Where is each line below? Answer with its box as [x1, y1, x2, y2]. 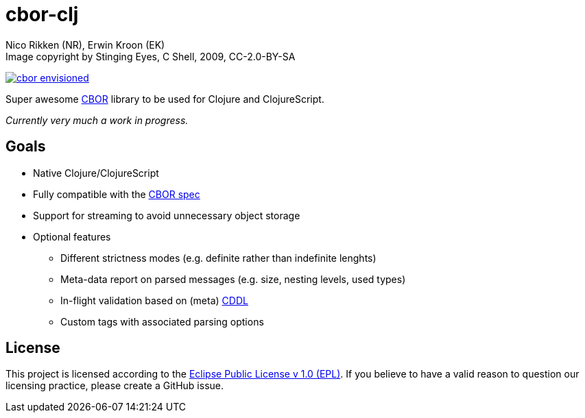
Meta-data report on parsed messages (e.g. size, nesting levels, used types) [60, 273, 406, 285]
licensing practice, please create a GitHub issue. [5, 380, 224, 392]
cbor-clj [5, 3, 79, 26]
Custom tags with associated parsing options [60, 315, 264, 328]
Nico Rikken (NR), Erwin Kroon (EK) [5, 38, 165, 51]
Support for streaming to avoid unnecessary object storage [33, 209, 300, 221]
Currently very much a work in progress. [5, 114, 189, 126]
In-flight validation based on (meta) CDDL [60, 294, 248, 306]
